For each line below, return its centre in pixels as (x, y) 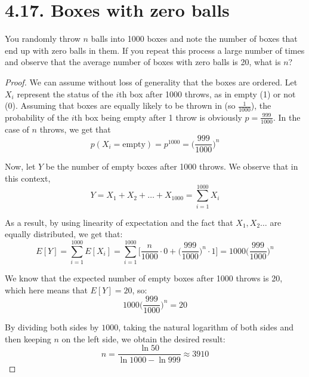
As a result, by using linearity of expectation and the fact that (119, 222)
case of (17, 129)
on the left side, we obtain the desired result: (143, 338)
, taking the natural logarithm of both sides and (206, 327)
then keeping (28, 338)
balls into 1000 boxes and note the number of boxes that (194, 39)
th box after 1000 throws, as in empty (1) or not (207, 94)
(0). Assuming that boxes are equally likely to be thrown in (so (120, 105)
